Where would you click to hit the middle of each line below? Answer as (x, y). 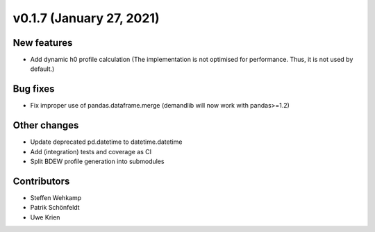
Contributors (41, 181)
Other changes (46, 125)
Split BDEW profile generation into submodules (97, 161)
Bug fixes (34, 89)
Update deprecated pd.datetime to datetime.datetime (106, 142)
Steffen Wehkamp (56, 197)
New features (43, 43)
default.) (42, 69)
